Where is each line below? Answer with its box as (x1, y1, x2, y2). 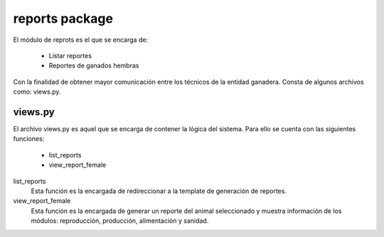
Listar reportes (48, 51, 92, 60)
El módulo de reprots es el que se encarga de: (13, 35, 149, 44)
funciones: (13, 135, 45, 143)
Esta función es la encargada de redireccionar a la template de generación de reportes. (31, 187, 287, 195)
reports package (13, 11, 114, 26)
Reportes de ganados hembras (48, 61, 139, 70)
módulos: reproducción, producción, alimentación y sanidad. (31, 216, 209, 225)
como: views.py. (13, 87, 61, 96)
